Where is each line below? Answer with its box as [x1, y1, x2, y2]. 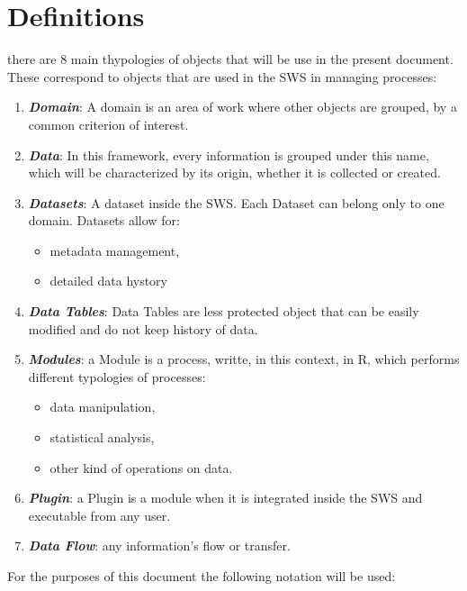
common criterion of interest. [28, 114, 189, 133]
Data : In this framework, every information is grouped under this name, [28, 145, 429, 164]
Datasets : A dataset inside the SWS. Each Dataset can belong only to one [28, 193, 445, 212]
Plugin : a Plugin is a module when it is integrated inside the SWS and [28, 488, 423, 507]
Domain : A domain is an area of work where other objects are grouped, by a [28, 97, 457, 116]
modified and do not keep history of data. [28, 319, 258, 338]
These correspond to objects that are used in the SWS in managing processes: [7, 67, 437, 86]
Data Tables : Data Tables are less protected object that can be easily [28, 302, 419, 321]
